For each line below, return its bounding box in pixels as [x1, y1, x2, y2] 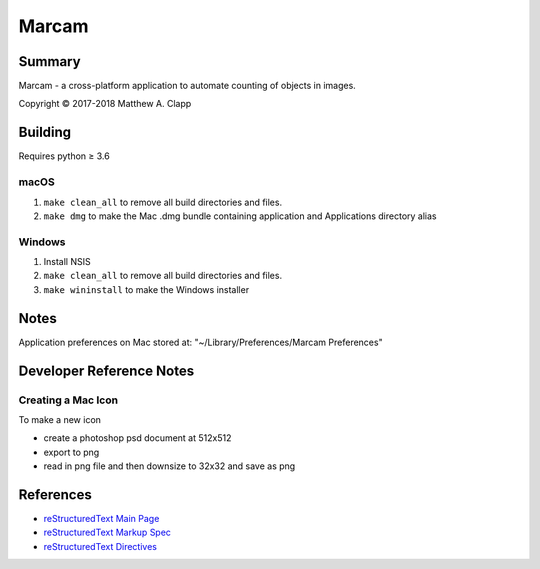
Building [18, 124, 72, 141]
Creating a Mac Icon [18, 393, 119, 407]
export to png [43, 446, 100, 458]
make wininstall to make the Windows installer [43, 283, 250, 295]
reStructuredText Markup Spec [43, 526, 172, 539]
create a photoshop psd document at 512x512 [43, 432, 232, 444]
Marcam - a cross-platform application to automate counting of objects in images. [18, 80, 357, 92]
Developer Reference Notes [18, 362, 195, 379]
